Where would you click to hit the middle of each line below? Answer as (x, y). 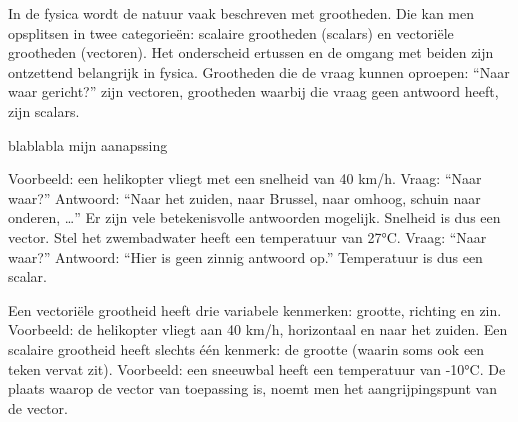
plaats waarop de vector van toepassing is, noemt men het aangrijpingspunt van (252, 388)
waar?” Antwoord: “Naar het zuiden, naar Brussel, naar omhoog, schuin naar (244, 197)
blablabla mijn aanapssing (88, 144)
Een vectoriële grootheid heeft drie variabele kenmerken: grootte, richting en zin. (255, 309)
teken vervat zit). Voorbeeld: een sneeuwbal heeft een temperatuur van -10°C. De (257, 368)
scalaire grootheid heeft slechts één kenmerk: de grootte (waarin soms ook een (246, 348)
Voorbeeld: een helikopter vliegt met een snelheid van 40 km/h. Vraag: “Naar (245, 178)
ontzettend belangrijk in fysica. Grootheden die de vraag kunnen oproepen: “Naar (259, 71)
